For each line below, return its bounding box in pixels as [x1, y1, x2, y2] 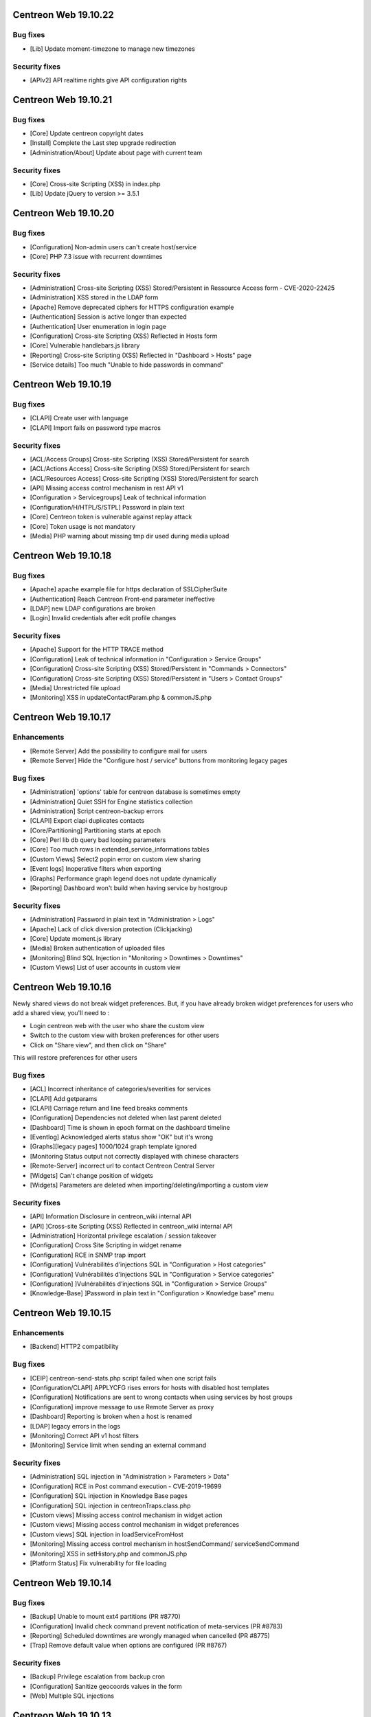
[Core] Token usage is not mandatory [30, 522, 136, 530]
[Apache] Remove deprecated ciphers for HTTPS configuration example [30, 303, 234, 311]
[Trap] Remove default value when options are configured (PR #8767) [30, 1641, 227, 1650]
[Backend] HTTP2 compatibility [30, 1343, 120, 1351]
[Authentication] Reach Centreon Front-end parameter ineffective [30, 595, 216, 603]
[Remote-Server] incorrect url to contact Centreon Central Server [30, 1161, 215, 1170]
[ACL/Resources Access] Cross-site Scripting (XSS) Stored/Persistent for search [30, 474, 259, 482]
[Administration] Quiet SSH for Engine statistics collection [30, 797, 193, 806]
